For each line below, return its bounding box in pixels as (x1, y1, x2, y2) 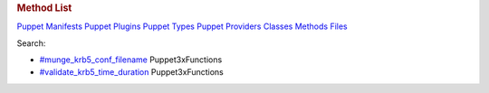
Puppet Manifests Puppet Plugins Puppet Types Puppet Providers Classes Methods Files (16, 21, 348, 32)
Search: (16, 37, 46, 49)
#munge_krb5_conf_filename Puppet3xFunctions (39, 54, 223, 65)
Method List (16, 2, 72, 14)
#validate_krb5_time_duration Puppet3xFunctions (39, 67, 224, 78)
